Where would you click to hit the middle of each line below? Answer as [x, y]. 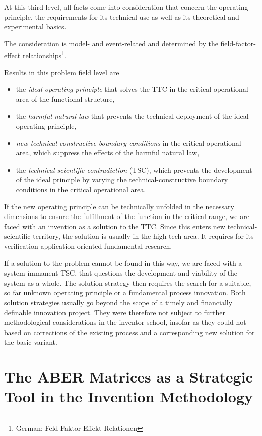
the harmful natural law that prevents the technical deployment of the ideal [132, 116]
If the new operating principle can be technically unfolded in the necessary [119, 206]
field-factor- [238, 43]
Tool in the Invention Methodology [128, 396]
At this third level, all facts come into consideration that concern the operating [126, 7]
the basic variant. [31, 342]
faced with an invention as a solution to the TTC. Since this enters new [115, 226]
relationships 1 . [44, 54]
